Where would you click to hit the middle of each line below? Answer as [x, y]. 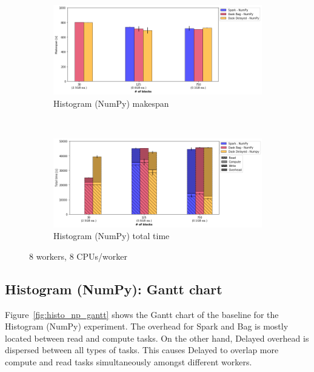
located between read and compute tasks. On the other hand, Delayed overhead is [157, 338]
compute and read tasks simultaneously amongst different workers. [129, 361]
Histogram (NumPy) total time [112, 236]
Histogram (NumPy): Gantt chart [114, 289]
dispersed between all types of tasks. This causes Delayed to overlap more [142, 350]
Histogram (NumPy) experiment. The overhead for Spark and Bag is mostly [147, 326]
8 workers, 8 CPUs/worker [78, 256]
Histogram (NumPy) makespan [111, 103]
